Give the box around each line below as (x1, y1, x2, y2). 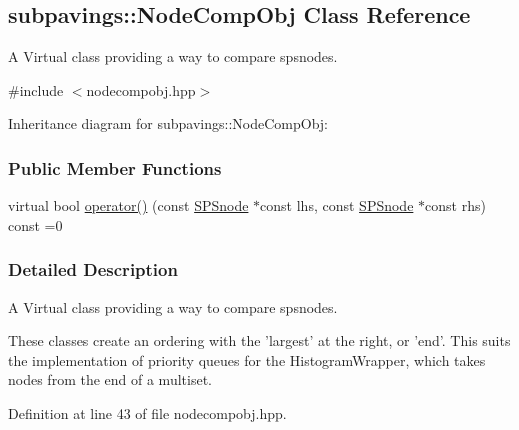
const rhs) (425, 195, 486, 216)
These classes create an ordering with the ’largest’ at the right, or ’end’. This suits (8, 330, 511, 351)
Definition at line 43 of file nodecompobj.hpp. (8, 402, 287, 423)
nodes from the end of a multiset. (8, 369, 212, 390)
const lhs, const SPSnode (260, 195, 414, 216)
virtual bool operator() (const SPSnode (8, 195, 249, 216)
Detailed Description (8, 257, 178, 282)
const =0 (8, 214, 63, 235)
